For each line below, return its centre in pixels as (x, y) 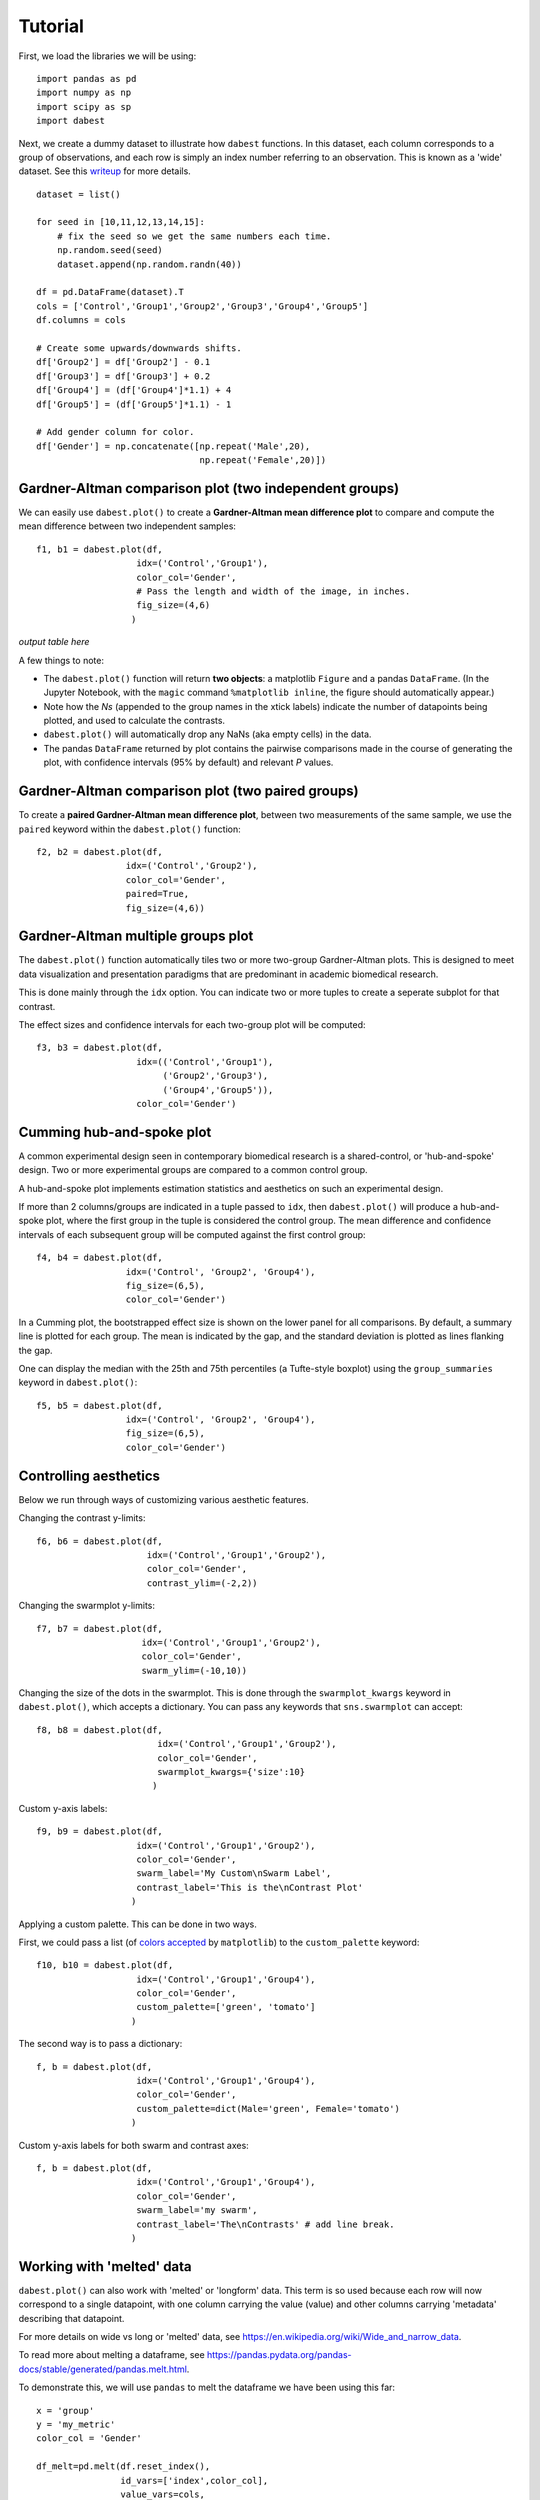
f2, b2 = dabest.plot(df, (100, 851)
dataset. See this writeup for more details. (105, 171)
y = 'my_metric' (76, 2424)
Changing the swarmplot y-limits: (86, 1606)
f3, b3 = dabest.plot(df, (100, 1048)
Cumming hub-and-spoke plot (115, 1131)
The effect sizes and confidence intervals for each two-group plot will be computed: (192, 1024)
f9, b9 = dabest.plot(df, (100, 1831)
